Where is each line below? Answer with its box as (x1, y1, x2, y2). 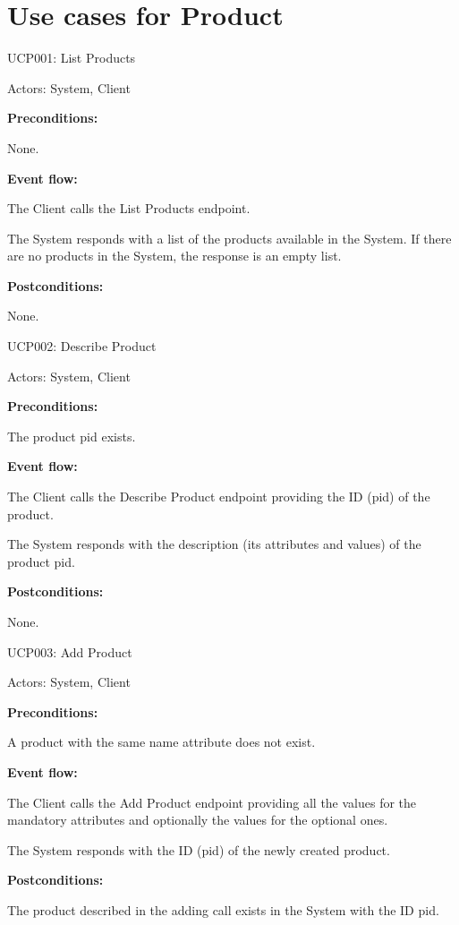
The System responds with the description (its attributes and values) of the (7, 535, 421, 553)
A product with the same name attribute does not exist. (7, 732, 316, 751)
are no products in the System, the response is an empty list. (7, 246, 342, 265)
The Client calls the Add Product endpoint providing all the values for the (7, 792, 417, 811)
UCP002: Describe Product (7, 337, 157, 355)
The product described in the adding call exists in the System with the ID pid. (7, 900, 439, 919)
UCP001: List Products (7, 48, 136, 67)
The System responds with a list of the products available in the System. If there (7, 228, 452, 247)
